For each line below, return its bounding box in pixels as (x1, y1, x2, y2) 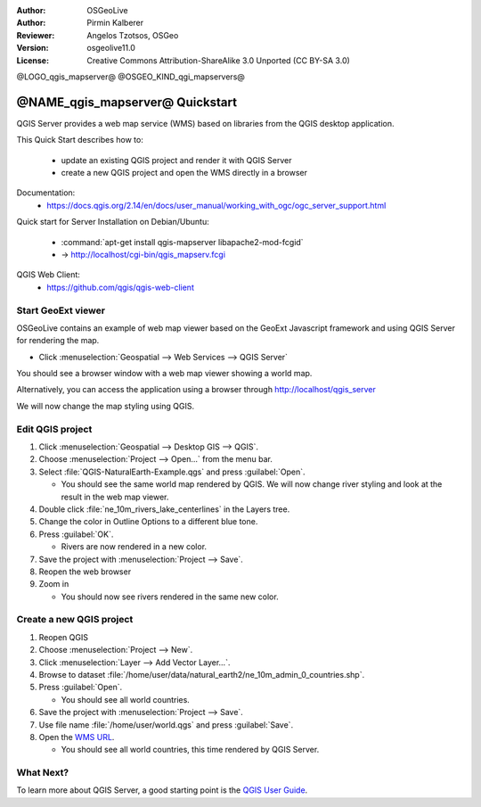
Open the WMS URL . (38, 731, 115, 742)
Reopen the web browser (38, 566, 132, 577)
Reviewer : (16, 29, 55, 40)
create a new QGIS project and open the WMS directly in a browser (61, 168, 307, 178)
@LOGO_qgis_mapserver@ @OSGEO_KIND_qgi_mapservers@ (16, 71, 245, 82)
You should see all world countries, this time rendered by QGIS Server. (61, 745, 320, 755)
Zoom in (38, 579, 69, 589)
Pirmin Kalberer (86, 18, 144, 29)
